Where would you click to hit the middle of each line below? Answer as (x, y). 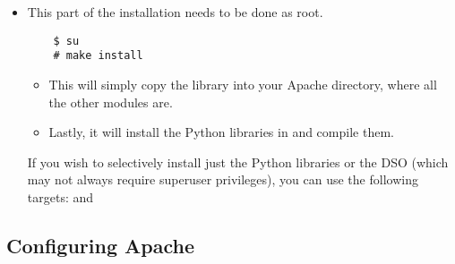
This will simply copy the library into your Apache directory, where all (243, 84)
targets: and (60, 196)
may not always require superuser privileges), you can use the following (223, 179)
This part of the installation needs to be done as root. (175, 12)
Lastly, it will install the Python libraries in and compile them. (221, 132)
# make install (98, 56)
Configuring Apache (100, 245)
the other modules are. (111, 102)
